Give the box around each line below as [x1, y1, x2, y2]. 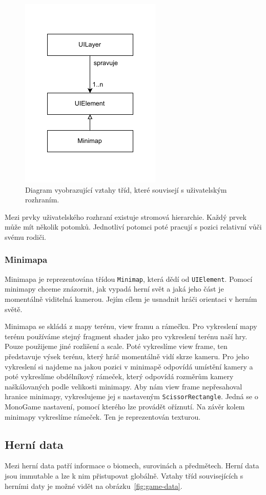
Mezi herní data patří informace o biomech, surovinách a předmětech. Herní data [5, 460, 259, 471]
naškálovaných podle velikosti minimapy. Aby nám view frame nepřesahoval [5, 381, 242, 391]
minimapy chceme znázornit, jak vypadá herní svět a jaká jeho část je [5, 283, 224, 294]
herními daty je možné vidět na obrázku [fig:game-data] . [5, 480, 182, 491]
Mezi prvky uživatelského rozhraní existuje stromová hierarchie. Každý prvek [5, 211, 247, 222]
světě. [5, 303, 23, 314]
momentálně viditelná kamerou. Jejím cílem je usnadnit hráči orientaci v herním [5, 294, 257, 304]
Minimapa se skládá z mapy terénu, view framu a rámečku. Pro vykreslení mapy [5, 321, 257, 332]
